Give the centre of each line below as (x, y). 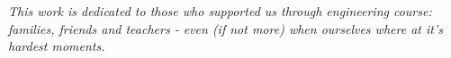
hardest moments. (57, 46)
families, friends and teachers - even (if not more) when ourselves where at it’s (225, 28)
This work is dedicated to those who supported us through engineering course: (220, 11)
